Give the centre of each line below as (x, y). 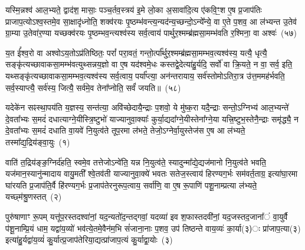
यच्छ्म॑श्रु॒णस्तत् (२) (34, 197)
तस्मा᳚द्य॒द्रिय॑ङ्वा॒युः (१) (38, 142)
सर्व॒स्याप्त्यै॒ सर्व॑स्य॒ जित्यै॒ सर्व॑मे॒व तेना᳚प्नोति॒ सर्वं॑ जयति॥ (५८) (93, 87)
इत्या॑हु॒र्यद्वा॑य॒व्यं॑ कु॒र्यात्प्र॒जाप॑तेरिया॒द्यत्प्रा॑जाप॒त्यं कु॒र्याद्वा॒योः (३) (89, 240)
